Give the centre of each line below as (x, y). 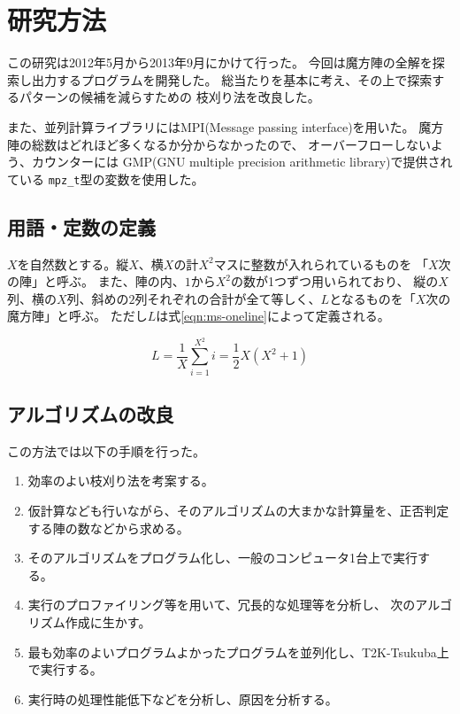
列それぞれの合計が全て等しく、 (228, 298)
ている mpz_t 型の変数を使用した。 (106, 178)
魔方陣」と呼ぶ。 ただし (77, 316)
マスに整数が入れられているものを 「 (321, 264)
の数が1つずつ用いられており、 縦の (334, 281)
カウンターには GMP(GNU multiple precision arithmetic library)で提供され (242, 162)
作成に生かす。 (108, 621)
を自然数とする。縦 (73, 264)
